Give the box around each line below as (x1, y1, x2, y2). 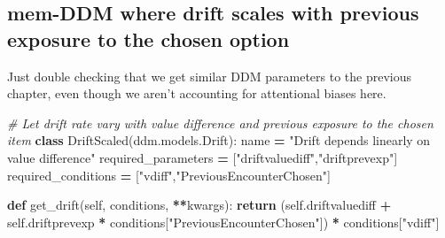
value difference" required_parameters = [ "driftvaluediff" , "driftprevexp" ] (7, 148, 398, 166)
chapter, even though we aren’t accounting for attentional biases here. (7, 84, 386, 103)
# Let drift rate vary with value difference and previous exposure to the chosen (7, 113, 433, 132)
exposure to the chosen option (7, 25, 290, 52)
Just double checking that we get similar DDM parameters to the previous (7, 66, 412, 85)
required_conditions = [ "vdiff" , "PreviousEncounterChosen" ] (7, 165, 331, 184)
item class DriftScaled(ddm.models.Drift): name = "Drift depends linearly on (7, 131, 431, 150)
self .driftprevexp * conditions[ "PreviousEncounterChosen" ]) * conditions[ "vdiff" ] (7, 212, 440, 231)
